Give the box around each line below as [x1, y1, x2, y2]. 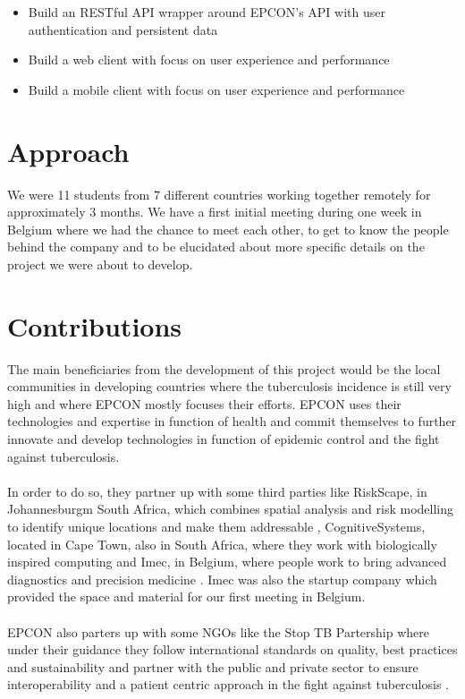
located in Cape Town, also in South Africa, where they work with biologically [7, 534, 437, 553]
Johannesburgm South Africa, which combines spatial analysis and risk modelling [7, 499, 453, 518]
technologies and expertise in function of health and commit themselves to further [7, 412, 457, 430]
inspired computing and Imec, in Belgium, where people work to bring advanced [7, 552, 447, 571]
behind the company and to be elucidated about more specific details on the [7, 237, 425, 256]
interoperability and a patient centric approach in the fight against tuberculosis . [7, 675, 449, 694]
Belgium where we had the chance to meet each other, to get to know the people [7, 219, 449, 238]
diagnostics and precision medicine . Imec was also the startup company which [7, 569, 437, 588]
